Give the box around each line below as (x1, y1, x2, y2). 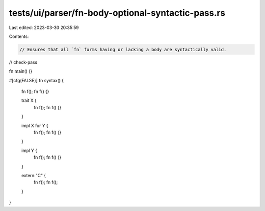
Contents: (9, 33, 29, 39)
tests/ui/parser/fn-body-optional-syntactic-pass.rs (9, 7, 226, 18)
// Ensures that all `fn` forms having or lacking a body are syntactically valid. (19, 47, 227, 52)
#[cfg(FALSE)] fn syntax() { (9, 77, 64, 83)
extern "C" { (21, 172, 46, 178)
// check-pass (9, 59, 38, 65)
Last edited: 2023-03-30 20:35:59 (9, 25, 79, 30)
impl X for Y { (21, 122, 49, 128)
